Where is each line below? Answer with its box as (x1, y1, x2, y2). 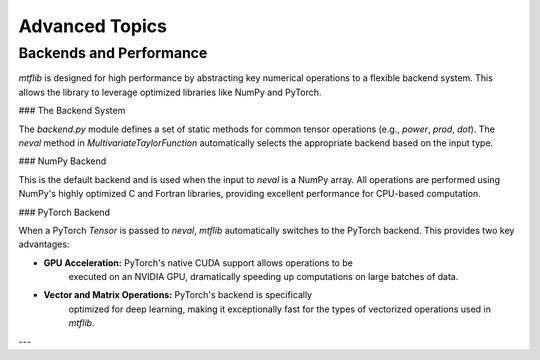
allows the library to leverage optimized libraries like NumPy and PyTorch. (18, 86, 322, 98)
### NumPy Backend (18, 155, 107, 167)
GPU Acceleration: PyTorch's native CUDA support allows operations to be (43, 256, 354, 269)
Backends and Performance (18, 44, 208, 62)
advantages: (18, 238, 70, 250)
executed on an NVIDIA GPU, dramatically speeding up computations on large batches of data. (68, 271, 459, 283)
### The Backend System (18, 105, 126, 117)
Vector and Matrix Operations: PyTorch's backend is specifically (43, 289, 313, 301)
